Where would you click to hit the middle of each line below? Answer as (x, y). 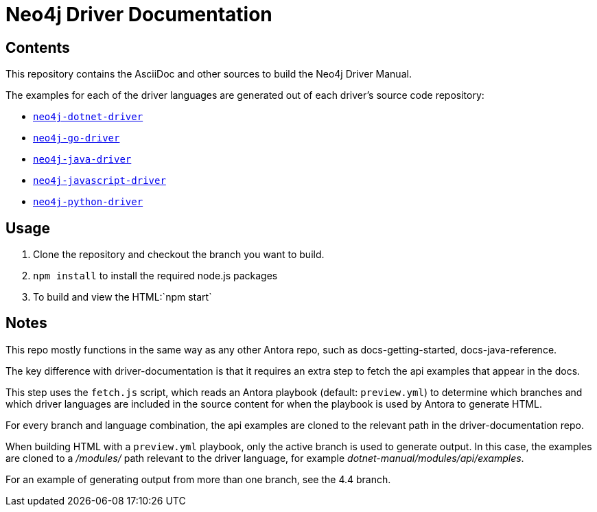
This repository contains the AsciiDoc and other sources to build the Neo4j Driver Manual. (209, 74)
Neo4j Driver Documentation (139, 14)
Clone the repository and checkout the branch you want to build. (179, 255)
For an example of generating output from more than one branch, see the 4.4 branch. (198, 479)
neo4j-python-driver (88, 202)
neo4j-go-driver (77, 138)
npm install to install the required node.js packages (155, 276)
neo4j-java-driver (82, 160)
